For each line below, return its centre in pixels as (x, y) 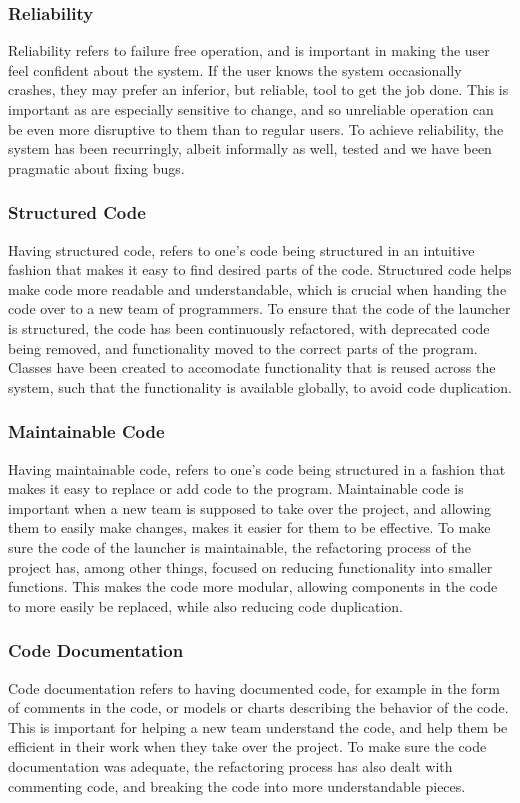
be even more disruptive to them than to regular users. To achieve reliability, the (256, 128)
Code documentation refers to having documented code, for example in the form (254, 687)
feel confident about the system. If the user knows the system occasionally (235, 69)
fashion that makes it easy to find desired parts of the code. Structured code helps (260, 269)
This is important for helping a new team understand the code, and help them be (258, 726)
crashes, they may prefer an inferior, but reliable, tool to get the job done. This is (258, 89)
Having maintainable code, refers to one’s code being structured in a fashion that (257, 468)
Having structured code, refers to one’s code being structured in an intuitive (241, 249)
